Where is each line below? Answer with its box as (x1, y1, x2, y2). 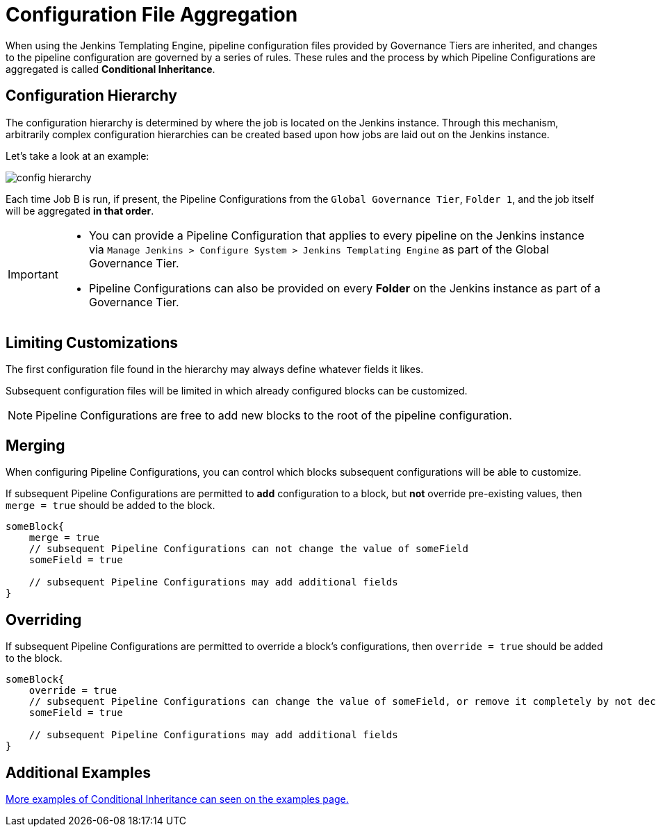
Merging (6, 436, 65, 454)
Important (8, 267, 58, 281)
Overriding (6, 610, 82, 629)
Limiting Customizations (6, 334, 179, 352)
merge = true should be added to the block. (6, 499, 215, 512)
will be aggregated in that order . (6, 204, 154, 217)
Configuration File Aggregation (6, 3, 298, 26)
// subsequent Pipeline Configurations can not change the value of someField (28, 543, 468, 555)
